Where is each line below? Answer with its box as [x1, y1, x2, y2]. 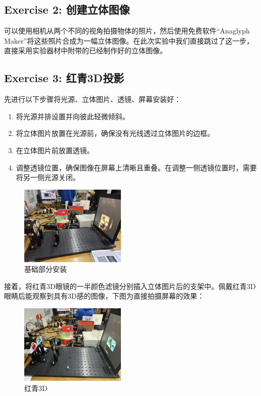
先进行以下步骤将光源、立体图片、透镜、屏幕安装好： [4, 94, 181, 104]
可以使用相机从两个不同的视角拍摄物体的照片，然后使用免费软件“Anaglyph [4, 25, 250, 36]
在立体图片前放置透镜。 [16, 145, 94, 155]
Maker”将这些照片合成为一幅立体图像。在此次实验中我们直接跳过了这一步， [4, 35, 254, 46]
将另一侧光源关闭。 [16, 172, 80, 183]
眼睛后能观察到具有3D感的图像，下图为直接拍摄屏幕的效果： [4, 291, 204, 301]
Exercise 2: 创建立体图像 [4, 2, 130, 17]
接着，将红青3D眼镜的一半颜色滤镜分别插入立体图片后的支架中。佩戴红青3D [4, 280, 256, 291]
